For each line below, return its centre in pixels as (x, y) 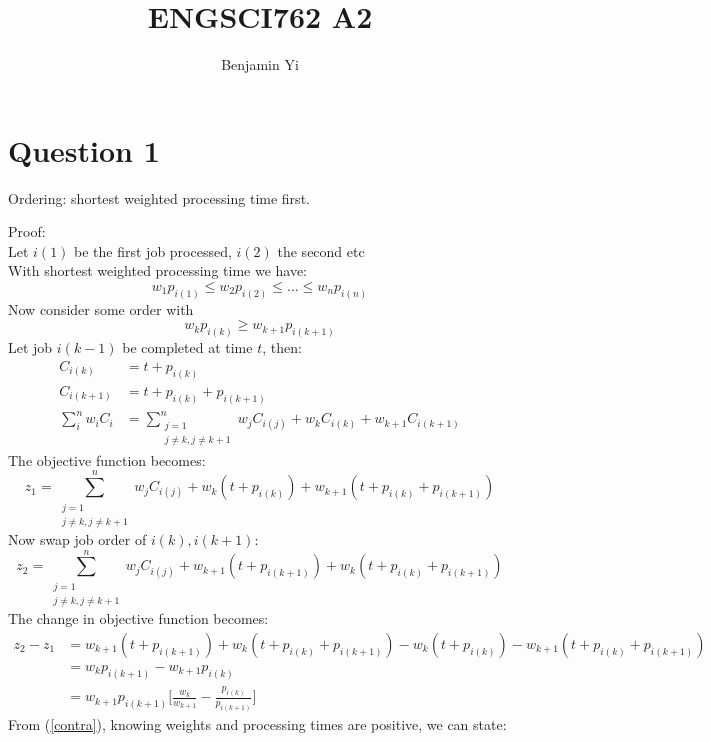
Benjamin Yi (260, 64)
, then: (282, 347)
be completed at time (187, 347)
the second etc (321, 250)
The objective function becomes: (107, 459)
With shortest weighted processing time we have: (158, 270)
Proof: (27, 231)
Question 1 (84, 149)
